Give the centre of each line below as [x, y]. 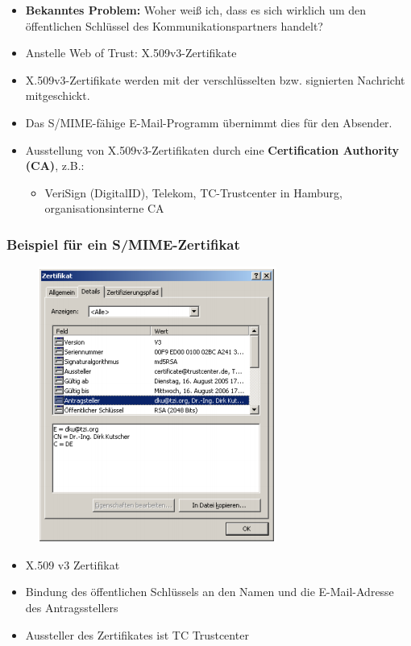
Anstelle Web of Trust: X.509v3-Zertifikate [131, 53]
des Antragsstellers [72, 607]
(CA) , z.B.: [55, 166]
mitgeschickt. [58, 95]
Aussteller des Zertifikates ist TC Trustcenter [137, 634]
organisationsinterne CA [104, 208]
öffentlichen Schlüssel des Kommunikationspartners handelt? [174, 25]
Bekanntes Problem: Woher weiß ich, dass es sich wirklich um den [196, 10]
